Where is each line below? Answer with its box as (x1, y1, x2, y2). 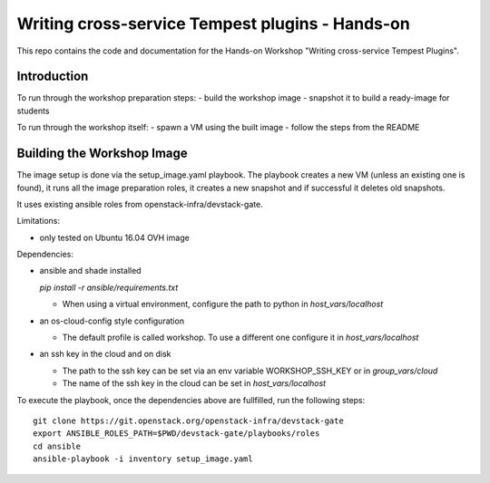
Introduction (16, 69, 89, 84)
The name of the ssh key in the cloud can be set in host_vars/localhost (62, 378, 327, 389)
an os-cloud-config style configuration (39, 315, 185, 326)
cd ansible (33, 440, 82, 451)
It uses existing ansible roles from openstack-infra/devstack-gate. (16, 198, 263, 209)
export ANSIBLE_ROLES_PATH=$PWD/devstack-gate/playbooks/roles (33, 429, 320, 439)
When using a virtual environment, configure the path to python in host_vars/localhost (62, 299, 384, 310)
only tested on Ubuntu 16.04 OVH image (39, 232, 190, 243)
